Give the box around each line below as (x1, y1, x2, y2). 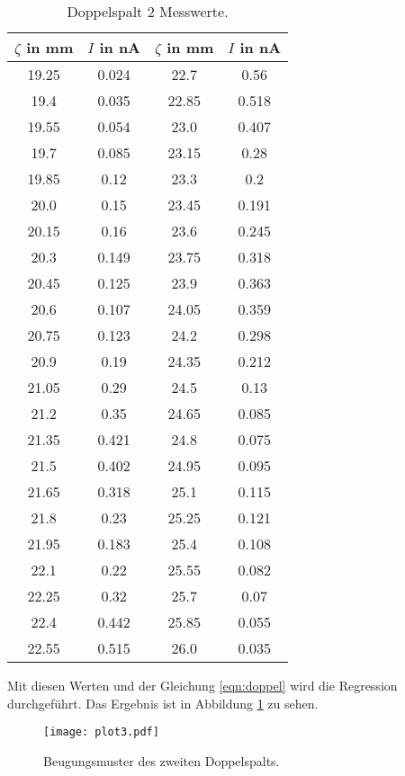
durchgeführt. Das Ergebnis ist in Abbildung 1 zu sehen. (7, 693, 319, 712)
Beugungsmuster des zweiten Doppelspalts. (43, 751, 280, 770)
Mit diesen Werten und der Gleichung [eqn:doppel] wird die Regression (7, 676, 398, 694)
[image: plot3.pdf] (43, 726, 159, 739)
